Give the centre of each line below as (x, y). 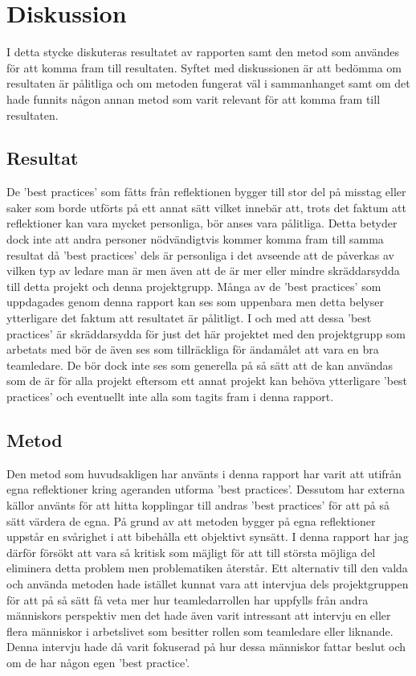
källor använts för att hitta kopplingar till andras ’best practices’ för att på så (198, 505)
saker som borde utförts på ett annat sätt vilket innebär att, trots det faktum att (206, 207)
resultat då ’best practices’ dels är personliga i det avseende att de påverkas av (200, 254)
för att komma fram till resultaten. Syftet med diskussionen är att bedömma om (204, 67)
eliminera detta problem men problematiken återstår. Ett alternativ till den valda (207, 568)
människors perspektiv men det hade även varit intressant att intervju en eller (199, 615)
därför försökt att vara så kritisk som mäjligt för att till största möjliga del (191, 552)
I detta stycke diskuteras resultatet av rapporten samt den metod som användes (203, 52)
